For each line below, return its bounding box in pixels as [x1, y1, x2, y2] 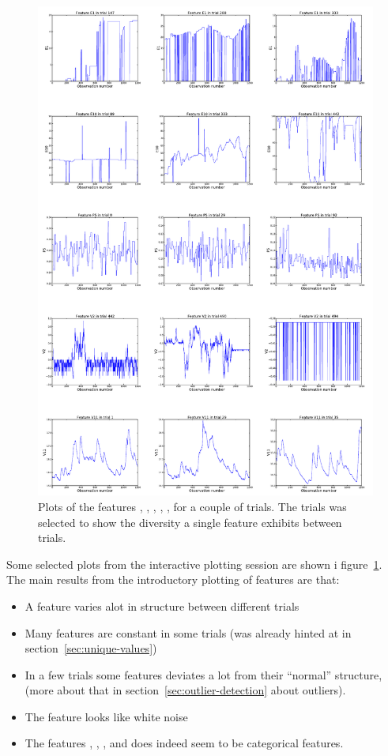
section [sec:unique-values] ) [24, 640, 157, 656]
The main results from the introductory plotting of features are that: [6, 571, 340, 588]
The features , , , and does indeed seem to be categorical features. [24, 735, 344, 751]
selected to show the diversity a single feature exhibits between [38, 513, 342, 530]
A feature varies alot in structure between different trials [24, 597, 299, 614]
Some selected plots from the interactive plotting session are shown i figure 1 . [6, 555, 382, 572]
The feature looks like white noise [24, 708, 188, 724]
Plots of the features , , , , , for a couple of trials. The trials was [38, 498, 347, 514]
